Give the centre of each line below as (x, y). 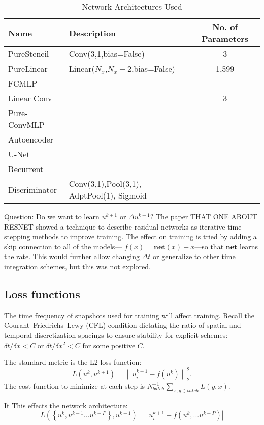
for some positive (109, 345)
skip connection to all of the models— (63, 246)
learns (249, 246)
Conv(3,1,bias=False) (107, 54)
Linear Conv (30, 98)
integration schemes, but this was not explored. (77, 266)
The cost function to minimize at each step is (75, 386)
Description (92, 33)
